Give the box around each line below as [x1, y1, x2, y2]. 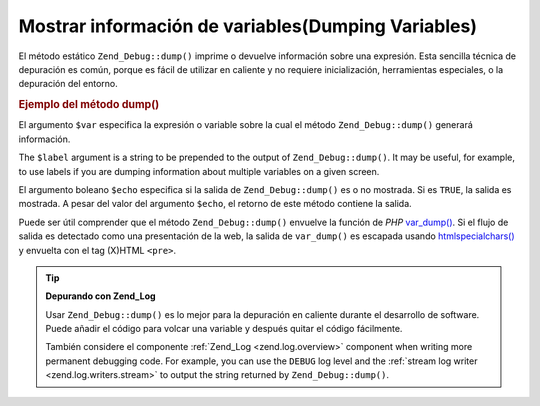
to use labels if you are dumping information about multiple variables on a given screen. [18, 165, 380, 177]
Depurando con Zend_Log [45, 290, 156, 302]
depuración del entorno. [18, 78, 119, 90]
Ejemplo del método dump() [18, 98, 160, 112]
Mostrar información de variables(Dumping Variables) [18, 15, 477, 37]
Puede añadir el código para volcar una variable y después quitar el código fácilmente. [45, 323, 403, 335]
